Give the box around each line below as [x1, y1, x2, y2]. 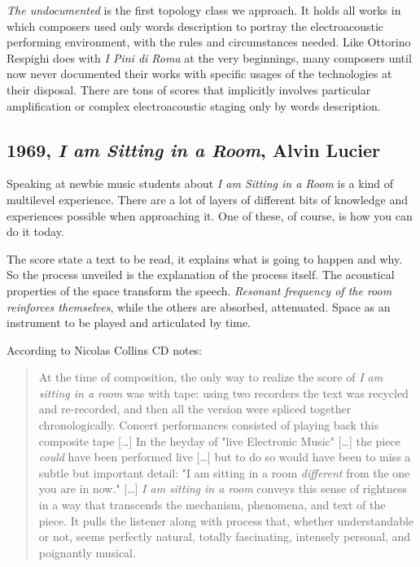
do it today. [7, 223, 64, 240]
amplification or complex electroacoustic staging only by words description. [7, 97, 381, 114]
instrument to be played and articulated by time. [7, 314, 252, 331]
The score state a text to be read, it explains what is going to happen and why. [7, 250, 403, 267]
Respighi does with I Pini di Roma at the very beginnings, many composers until [7, 49, 412, 66]
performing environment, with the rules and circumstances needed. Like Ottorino [7, 33, 411, 50]
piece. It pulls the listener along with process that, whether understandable [38, 512, 414, 529]
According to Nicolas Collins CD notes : [7, 341, 203, 358]
